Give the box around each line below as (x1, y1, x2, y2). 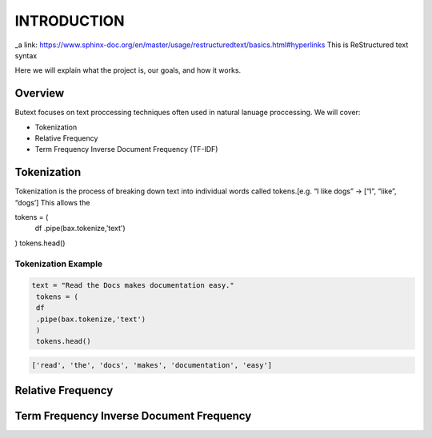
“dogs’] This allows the (14, 197, 90, 207)
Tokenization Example (14, 258, 103, 269)
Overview (14, 86, 65, 100)
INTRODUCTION (14, 12, 125, 30)
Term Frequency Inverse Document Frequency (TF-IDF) (34, 145, 218, 154)
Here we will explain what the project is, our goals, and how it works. (14, 66, 242, 75)
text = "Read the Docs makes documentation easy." (31, 281, 235, 290)
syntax (14, 50, 38, 60)
